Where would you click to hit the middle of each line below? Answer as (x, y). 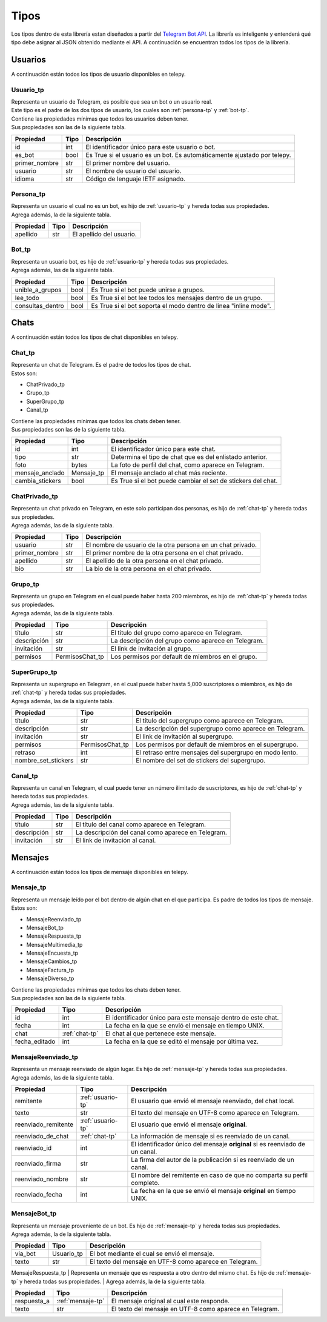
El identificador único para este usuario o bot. (151, 147)
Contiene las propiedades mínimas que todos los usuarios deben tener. (100, 119)
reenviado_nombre (42, 1179)
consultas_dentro (40, 305)
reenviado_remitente (44, 1124)
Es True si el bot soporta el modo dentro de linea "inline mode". (181, 305)
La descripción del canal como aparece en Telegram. (151, 832)
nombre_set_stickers (44, 761)
